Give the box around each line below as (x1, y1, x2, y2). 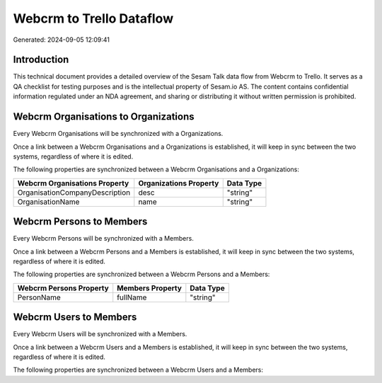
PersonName (17, 292, 62, 302)
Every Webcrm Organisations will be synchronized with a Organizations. (13, 130, 224, 138)
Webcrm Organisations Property (17, 178, 129, 188)
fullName (117, 292, 147, 302)
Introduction (13, 54, 69, 66)
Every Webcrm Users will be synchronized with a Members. (13, 330, 187, 338)
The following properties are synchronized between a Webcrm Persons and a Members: (13, 270, 270, 279)
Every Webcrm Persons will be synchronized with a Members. (13, 234, 194, 243)
